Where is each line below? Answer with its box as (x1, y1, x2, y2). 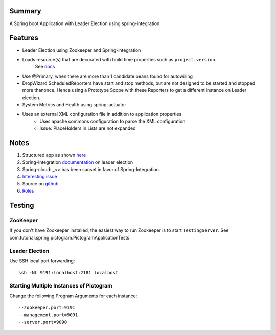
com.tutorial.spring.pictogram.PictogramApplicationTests (9, 234, 130, 241)
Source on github (22, 180, 59, 186)
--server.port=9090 (18, 319, 67, 325)
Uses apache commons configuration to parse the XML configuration (39, 118, 186, 124)
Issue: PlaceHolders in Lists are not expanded (39, 125, 136, 131)
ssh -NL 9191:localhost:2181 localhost (18, 270, 119, 276)
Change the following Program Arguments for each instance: (9, 293, 137, 299)
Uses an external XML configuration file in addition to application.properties (22, 111, 182, 117)
